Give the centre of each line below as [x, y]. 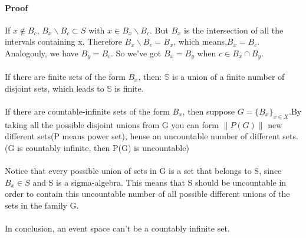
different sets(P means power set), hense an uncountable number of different [142, 136]
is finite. [129, 88]
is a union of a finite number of [228, 77]
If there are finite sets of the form [65, 77]
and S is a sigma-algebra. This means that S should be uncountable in [159, 182]
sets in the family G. [42, 205]
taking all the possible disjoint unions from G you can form [112, 124]
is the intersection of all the [234, 30]
